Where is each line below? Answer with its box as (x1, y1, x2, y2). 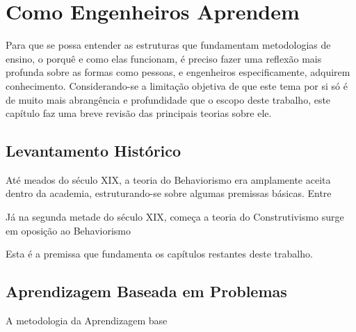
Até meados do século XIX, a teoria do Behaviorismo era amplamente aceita (6, 172, 331, 187)
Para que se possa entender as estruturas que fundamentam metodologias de (6, 38, 331, 52)
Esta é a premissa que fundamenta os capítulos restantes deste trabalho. (6, 246, 313, 261)
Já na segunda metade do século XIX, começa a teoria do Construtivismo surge (6, 210, 344, 224)
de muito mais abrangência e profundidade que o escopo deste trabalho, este (6, 92, 331, 106)
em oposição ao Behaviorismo (6, 223, 131, 237)
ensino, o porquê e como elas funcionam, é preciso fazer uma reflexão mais (6, 51, 322, 65)
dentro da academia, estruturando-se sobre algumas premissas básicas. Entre (6, 186, 332, 200)
